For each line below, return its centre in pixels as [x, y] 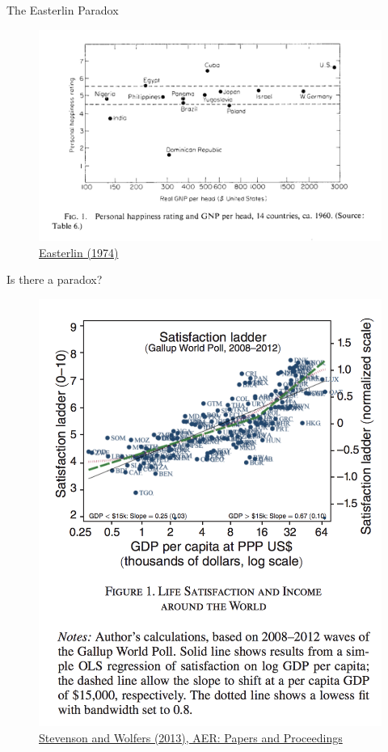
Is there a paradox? [55, 279]
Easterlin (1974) [79, 252]
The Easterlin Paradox [63, 10]
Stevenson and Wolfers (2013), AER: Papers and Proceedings [191, 737]
